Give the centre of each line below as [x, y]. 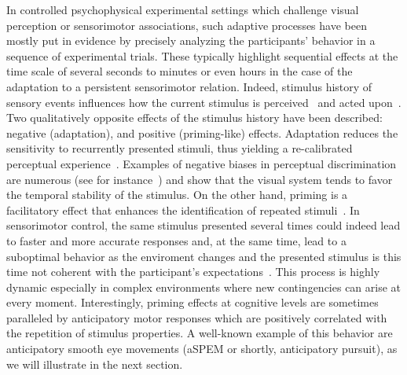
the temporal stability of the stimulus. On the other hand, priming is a [177, 195]
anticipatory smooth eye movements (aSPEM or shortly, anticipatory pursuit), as [202, 349]
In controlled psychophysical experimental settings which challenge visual [183, 9]
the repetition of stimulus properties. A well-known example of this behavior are [200, 333]
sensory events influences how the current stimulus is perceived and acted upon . [204, 102]
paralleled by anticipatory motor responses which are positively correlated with [197, 317]
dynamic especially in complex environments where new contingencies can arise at [204, 287]
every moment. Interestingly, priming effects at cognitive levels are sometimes [192, 302]
